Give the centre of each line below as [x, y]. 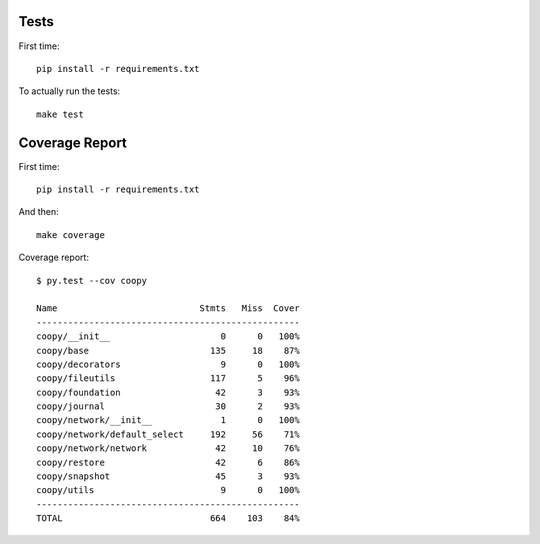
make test [60, 114]
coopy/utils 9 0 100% [168, 490]
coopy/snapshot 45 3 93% [168, 476]
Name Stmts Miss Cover [168, 308]
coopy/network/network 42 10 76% [168, 448]
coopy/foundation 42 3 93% [168, 392]
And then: [38, 212]
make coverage [70, 234]
